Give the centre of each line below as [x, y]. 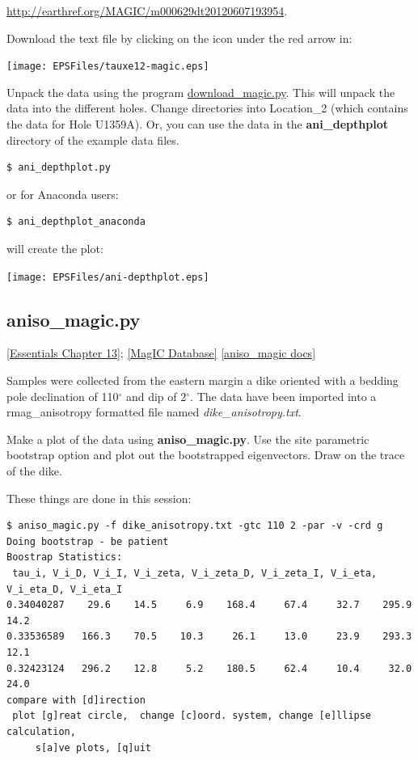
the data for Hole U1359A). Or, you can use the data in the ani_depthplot [197, 124]
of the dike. [34, 471]
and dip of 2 [156, 396]
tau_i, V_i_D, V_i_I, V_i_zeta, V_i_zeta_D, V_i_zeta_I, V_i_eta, [195, 573]
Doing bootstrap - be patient [88, 541]
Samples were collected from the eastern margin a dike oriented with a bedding [203, 380]
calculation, [41, 731]
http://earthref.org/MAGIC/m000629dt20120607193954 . [147, 11]
